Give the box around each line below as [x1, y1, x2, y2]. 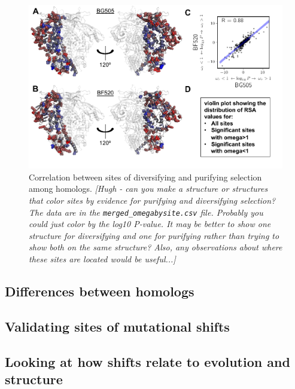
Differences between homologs [5, 282, 194, 300]
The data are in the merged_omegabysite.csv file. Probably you [29, 206, 263, 218]
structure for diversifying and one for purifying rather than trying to [29, 229, 279, 241]
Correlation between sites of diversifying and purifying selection [29, 170, 262, 183]
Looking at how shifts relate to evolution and [5, 352, 290, 370]
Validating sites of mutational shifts [5, 317, 230, 335]
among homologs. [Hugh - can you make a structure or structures [29, 182, 268, 195]
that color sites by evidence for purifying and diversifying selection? [29, 194, 276, 206]
